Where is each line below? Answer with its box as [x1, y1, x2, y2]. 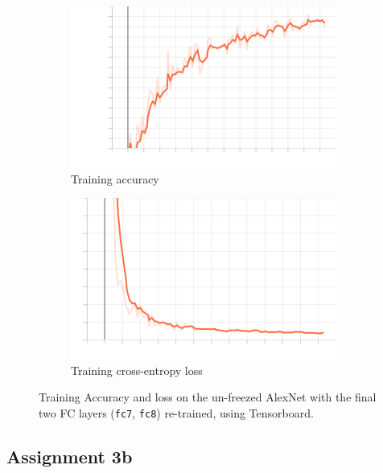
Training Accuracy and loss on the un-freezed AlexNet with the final [39, 389, 377, 405]
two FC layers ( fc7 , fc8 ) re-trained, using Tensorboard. [39, 404, 314, 421]
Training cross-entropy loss [71, 361, 203, 378]
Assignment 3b [6, 444, 133, 469]
